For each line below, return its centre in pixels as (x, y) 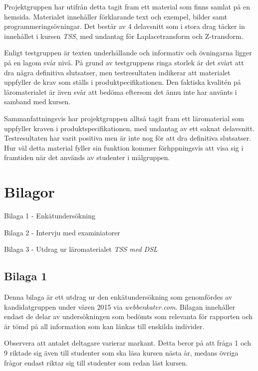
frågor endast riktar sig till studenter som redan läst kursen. (96, 362)
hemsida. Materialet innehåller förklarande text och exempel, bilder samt (116, 16)
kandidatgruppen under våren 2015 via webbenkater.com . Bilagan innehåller (120, 306)
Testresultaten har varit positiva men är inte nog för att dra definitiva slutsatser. (128, 138)
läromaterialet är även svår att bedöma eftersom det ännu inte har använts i (121, 92)
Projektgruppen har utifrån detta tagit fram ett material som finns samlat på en (127, 6)
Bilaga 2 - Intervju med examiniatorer (62, 232)
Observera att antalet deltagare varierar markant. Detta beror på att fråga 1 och (128, 343)
